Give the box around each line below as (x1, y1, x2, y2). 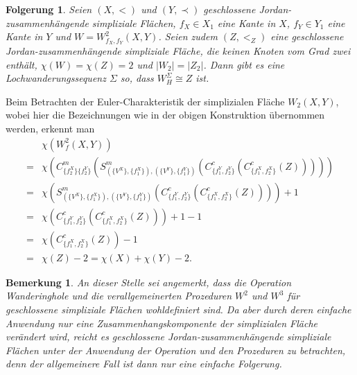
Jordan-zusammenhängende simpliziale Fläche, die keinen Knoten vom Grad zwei (6, 44, 351, 58)
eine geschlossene (270, 29, 344, 44)
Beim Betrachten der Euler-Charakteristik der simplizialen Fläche (6, 94, 285, 108)
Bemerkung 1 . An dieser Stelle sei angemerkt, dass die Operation (6, 274, 292, 289)
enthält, (6, 57, 37, 71)
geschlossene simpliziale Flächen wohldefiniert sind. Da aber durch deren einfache (6, 302, 351, 316)
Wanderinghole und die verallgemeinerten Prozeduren (6, 288, 232, 303)
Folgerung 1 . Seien (6, 2, 92, 16)
